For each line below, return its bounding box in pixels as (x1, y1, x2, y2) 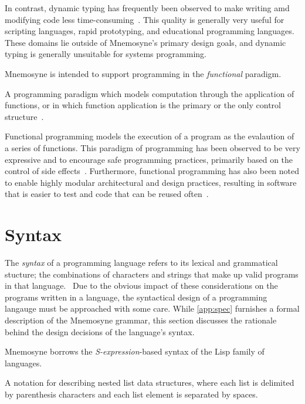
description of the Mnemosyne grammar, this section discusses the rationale (5, 314, 277, 326)
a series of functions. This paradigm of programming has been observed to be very (5, 141, 300, 153)
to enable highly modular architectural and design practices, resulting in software (5, 176, 297, 188)
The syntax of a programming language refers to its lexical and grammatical (5, 256, 278, 269)
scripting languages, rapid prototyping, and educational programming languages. (5, 25, 294, 37)
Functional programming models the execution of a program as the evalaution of (5, 130, 294, 142)
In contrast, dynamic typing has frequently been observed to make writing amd (5, 2, 290, 14)
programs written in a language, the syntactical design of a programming (5, 291, 267, 303)
